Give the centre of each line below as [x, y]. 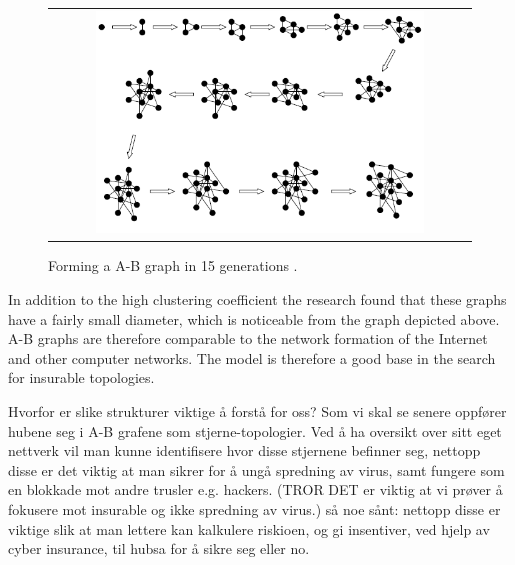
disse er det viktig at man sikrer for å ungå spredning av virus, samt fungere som [256, 469]
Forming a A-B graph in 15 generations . [173, 265]
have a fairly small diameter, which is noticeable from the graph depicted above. [254, 318]
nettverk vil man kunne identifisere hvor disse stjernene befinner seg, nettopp [244, 450]
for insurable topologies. [81, 377]
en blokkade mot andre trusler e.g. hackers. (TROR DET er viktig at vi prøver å [255, 489]
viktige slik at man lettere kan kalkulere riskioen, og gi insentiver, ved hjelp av [249, 528]
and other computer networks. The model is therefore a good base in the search [252, 357]
